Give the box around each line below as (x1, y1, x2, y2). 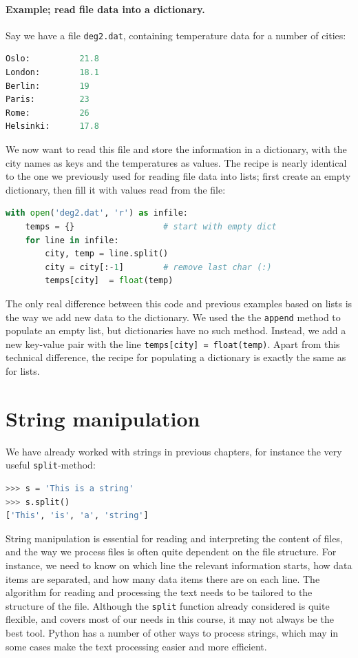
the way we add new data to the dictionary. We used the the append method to (6, 309, 341, 324)
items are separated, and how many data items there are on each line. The (6, 571, 320, 586)
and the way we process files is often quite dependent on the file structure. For (6, 544, 337, 559)
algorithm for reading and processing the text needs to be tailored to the (6, 585, 313, 599)
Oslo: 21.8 (6, 54, 100, 64)
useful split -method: (6, 457, 96, 472)
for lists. (6, 364, 40, 378)
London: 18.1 (6, 68, 100, 78)
